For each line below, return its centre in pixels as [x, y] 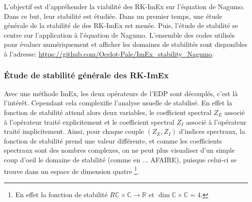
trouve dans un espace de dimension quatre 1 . [71, 170]
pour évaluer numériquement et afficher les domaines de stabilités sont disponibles [126, 44]
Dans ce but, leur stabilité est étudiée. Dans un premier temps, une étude [113, 16]
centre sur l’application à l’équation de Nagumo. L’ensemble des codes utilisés [119, 35]
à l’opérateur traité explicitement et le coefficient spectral [89, 122]
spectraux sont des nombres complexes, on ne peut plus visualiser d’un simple [119, 150]
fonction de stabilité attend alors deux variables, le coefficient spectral [108, 112]
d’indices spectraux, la [212, 131]
